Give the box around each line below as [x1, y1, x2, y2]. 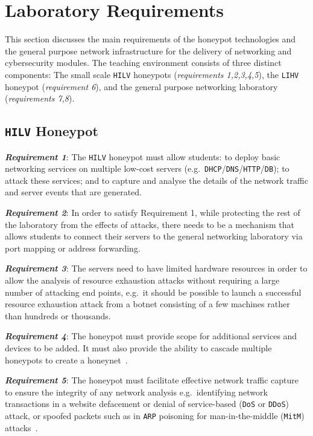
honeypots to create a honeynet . [5, 353, 128, 366]
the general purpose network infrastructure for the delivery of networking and [5, 44, 292, 57]
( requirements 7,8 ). [5, 92, 75, 105]
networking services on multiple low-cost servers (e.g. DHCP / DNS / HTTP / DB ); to [5, 162, 289, 175]
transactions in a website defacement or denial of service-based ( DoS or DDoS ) [5, 397, 289, 410]
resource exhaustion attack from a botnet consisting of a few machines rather [5, 298, 290, 310]
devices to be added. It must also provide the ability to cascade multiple [5, 341, 272, 354]
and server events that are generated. [5, 186, 142, 198]
